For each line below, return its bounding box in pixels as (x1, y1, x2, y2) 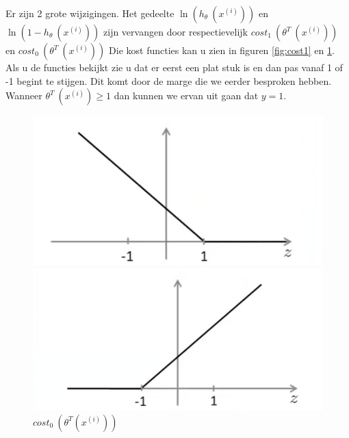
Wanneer (5, 88, 42, 103)
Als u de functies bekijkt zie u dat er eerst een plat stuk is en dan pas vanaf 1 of (5, 60, 343, 74)
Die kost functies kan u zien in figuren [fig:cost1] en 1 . (109, 43, 335, 57)
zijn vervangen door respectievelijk (103, 25, 248, 38)
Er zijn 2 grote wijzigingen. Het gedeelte (5, 6, 174, 20)
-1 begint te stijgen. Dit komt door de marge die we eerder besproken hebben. (5, 73, 332, 88)
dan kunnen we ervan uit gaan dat (114, 88, 259, 103)
